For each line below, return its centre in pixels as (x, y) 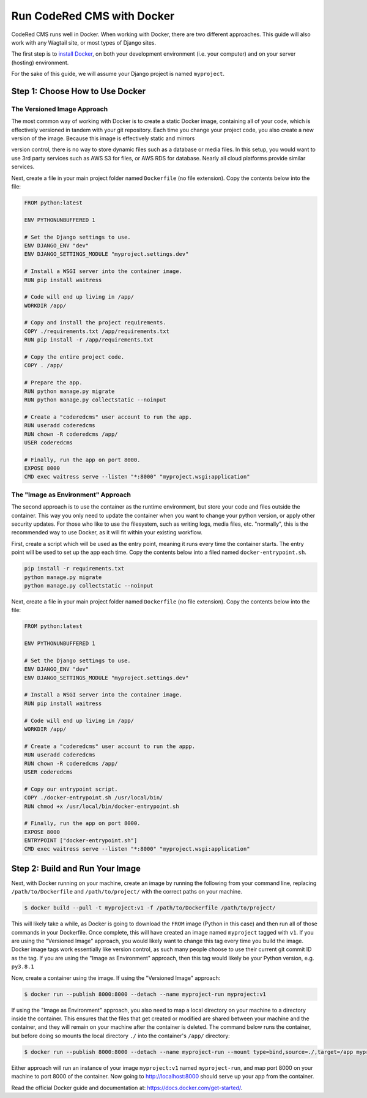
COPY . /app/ (44, 365)
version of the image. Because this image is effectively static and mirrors (103, 138)
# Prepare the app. (53, 383)
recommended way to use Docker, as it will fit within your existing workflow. (107, 532)
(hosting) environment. (40, 62)
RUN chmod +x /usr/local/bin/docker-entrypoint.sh (102, 806)
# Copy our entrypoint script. (71, 789)
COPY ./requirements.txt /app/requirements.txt (97, 331)
